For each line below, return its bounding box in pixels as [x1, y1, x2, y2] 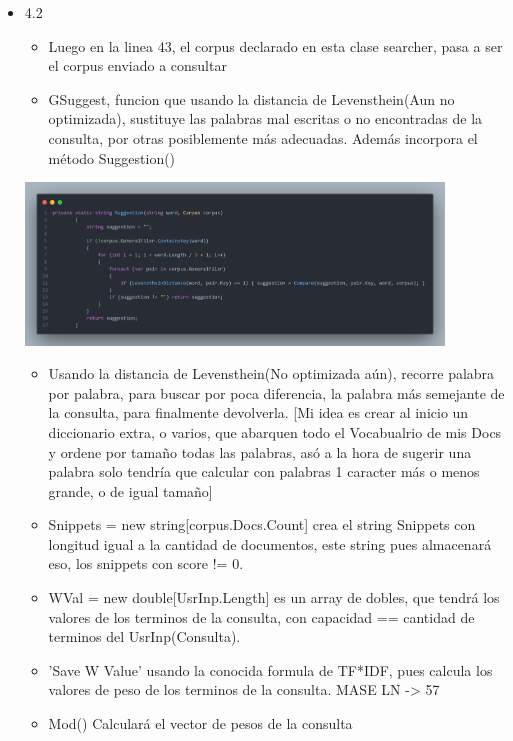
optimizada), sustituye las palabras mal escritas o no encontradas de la [48, 108, 483, 129]
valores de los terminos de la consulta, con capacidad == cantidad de [48, 606, 475, 627]
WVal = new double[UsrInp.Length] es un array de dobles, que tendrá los [48, 587, 500, 608]
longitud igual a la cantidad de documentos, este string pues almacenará [48, 533, 492, 554]
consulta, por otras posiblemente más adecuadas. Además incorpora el [48, 127, 478, 148]
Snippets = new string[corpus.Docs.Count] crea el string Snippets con [48, 514, 476, 535]
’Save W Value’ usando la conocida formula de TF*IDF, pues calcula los [48, 659, 493, 680]
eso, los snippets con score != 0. [48, 553, 244, 574]
